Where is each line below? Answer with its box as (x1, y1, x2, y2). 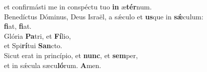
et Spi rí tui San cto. (4, 40, 62, 51)
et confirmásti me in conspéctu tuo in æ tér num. (4, 1, 152, 11)
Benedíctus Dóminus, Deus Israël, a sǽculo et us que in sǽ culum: (4, 11, 204, 21)
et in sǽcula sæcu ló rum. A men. (4, 60, 102, 70)
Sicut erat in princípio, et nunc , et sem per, (4, 50, 138, 60)
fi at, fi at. (4, 21, 32, 31)
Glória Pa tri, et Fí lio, (4, 30, 71, 41)
